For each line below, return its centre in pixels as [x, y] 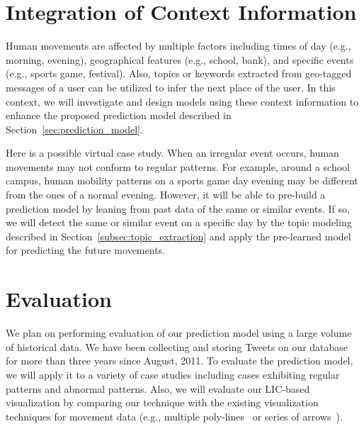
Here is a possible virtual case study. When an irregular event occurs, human [172, 153]
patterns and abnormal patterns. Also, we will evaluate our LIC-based [158, 388]
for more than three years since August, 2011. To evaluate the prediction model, [180, 361]
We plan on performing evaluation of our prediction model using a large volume [179, 333]
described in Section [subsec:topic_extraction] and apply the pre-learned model [178, 236]
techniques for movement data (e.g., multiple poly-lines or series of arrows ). [174, 416]
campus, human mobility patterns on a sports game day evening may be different [182, 180]
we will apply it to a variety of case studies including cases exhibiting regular [173, 374]
